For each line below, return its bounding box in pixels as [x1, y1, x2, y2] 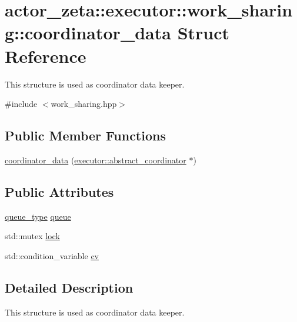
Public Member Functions [5, 126, 166, 145]
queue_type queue [5, 210, 71, 222]
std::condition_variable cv [5, 249, 99, 261]
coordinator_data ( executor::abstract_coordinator [5, 153, 186, 166]
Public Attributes [5, 182, 114, 200]
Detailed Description [5, 278, 134, 296]
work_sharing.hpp [51, 98, 117, 110]
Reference [5, 43, 86, 68]
